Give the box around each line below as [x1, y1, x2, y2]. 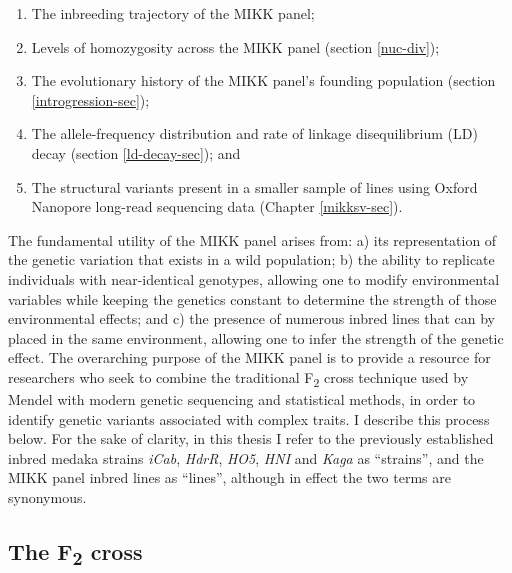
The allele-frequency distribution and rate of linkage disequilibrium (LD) [31, 123, 478, 144]
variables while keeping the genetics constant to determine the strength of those [8, 288, 497, 309]
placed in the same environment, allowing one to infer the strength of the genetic [8, 327, 504, 348]
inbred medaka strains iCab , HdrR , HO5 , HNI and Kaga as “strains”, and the [8, 447, 484, 468]
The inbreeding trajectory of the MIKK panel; [31, 3, 315, 23]
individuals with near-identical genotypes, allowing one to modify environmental [8, 268, 500, 289]
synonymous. [8, 487, 87, 507]
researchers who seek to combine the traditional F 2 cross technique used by [8, 366, 469, 390]
